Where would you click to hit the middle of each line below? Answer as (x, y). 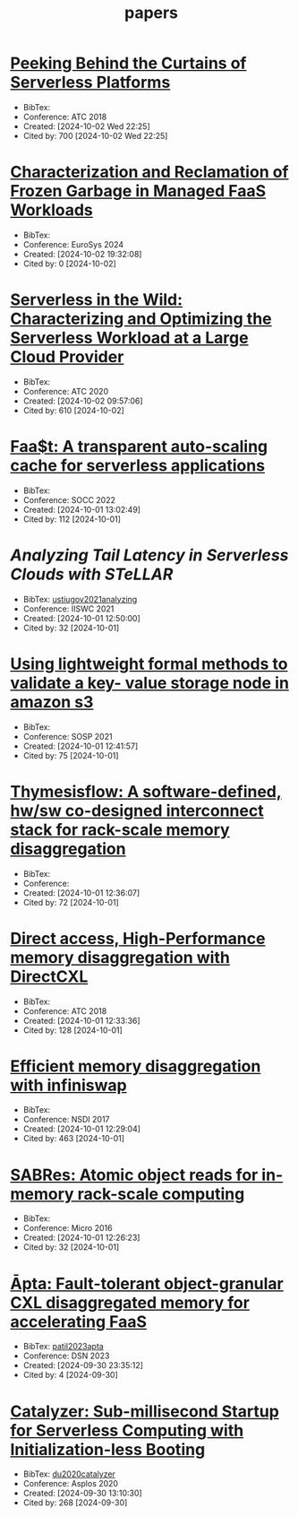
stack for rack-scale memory (120, 830)
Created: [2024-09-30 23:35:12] (83, 1365)
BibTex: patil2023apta (63, 1347)
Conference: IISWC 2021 (68, 609)
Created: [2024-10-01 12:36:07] (81, 893)
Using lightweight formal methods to (149, 664)
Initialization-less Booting (108, 1449)
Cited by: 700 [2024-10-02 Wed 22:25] (95, 135)
